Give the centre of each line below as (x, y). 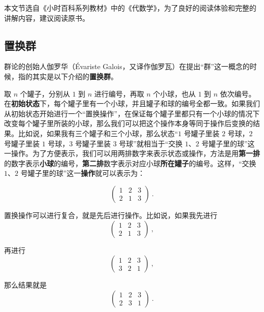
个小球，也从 (174, 93)
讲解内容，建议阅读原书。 (47, 18)
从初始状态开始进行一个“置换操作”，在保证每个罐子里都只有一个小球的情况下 (132, 113)
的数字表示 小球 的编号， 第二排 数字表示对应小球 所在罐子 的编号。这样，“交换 (130, 163)
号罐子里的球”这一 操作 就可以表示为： (83, 173)
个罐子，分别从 (45, 93)
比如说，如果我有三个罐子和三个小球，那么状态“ (98, 133)
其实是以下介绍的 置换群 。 (75, 76)
